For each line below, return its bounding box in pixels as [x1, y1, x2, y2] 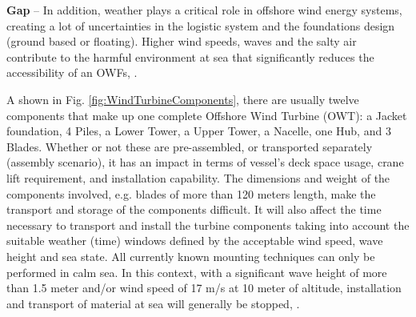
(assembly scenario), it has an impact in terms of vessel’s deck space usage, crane [6, 154, 404, 171]
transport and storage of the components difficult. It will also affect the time [6, 201, 382, 218]
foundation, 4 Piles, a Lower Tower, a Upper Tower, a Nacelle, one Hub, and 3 [6, 122, 391, 139]
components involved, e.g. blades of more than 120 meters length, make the [6, 185, 376, 202]
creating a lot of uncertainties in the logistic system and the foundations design [6, 17, 395, 34]
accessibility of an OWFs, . [6, 64, 138, 81]
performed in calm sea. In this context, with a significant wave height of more [6, 263, 387, 280]
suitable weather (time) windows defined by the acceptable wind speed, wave [6, 232, 383, 249]
